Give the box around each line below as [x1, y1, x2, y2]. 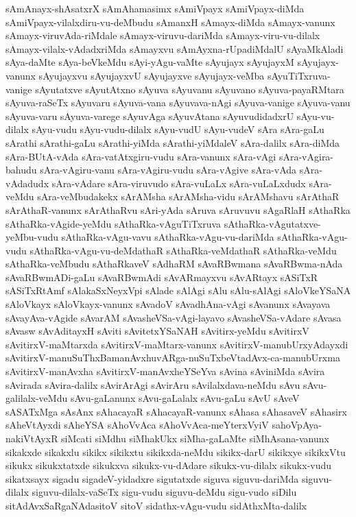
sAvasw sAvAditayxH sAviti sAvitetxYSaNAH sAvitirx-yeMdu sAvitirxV [5, 324, 309, 338]
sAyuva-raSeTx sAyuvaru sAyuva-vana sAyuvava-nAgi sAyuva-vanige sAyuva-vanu [5, 95, 351, 110]
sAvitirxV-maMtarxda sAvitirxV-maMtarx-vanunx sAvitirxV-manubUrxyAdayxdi [5, 337, 348, 351]
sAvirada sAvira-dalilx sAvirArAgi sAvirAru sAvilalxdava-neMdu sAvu [5, 377, 300, 392]
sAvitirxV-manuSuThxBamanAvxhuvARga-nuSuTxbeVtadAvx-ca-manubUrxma [5, 350, 340, 365]
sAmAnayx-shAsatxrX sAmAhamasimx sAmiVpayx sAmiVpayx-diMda [5, 1, 305, 15]
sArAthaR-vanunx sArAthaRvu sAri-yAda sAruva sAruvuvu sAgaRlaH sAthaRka [5, 202, 351, 217]
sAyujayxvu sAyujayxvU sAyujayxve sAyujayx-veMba [38, 68, 265, 82]
